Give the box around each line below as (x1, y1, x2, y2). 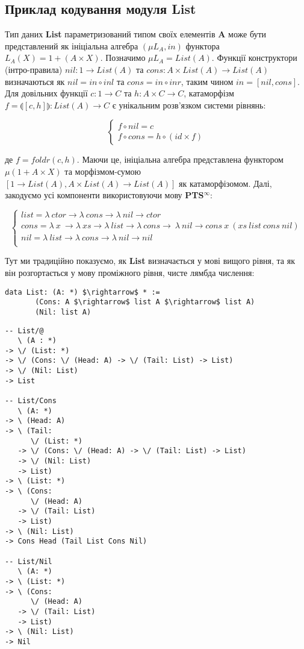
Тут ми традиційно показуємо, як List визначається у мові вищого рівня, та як (5, 254, 295, 267)
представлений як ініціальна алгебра (5, 39, 138, 52)
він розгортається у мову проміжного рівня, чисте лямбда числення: (5, 266, 255, 278)
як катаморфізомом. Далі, (179, 177, 272, 189)
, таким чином (181, 75, 234, 87)
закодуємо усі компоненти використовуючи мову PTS (5, 189, 204, 201)
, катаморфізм (184, 87, 234, 99)
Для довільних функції (5, 87, 88, 99)
